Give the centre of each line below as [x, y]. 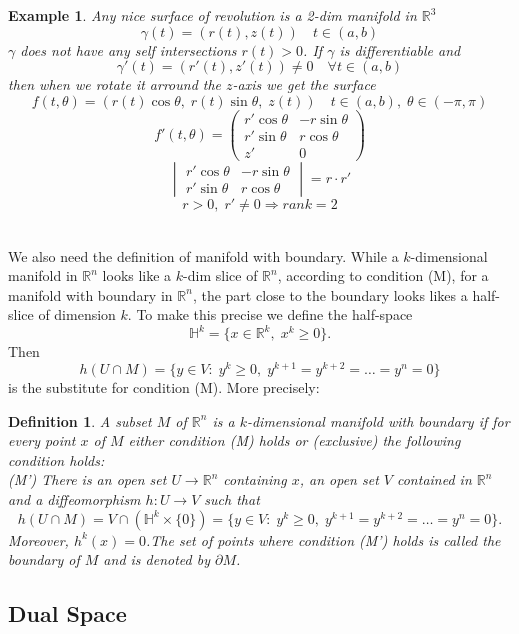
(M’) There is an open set [87, 479]
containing [255, 479]
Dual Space [67, 613]
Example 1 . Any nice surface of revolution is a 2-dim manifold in [212, 15]
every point [42, 440]
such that [232, 499]
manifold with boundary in [90, 294]
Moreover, [38, 539]
